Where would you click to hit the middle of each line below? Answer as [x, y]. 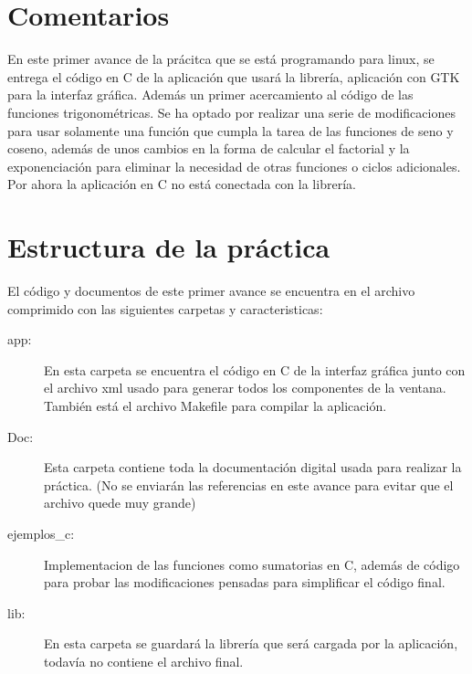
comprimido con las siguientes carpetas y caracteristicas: [165, 308]
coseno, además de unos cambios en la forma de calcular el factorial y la [209, 148]
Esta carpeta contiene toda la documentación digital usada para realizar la [253, 467]
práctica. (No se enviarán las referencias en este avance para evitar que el [249, 484]
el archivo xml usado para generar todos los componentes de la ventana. [245, 388]
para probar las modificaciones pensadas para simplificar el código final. [245, 582]
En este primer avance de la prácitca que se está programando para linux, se [221, 59]
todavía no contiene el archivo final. [144, 661]
